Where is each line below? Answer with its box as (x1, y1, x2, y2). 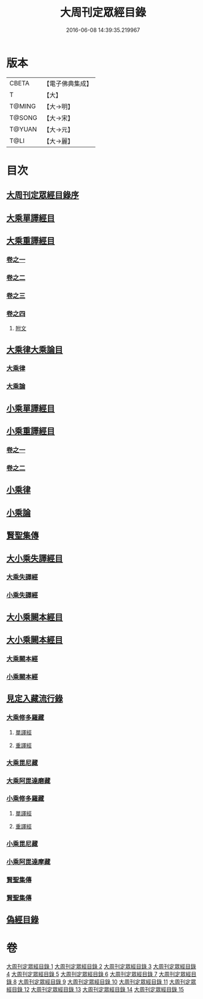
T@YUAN (9, 125, 37, 133)
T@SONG (9, 113, 38, 122)
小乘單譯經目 (6, 403, 55, 413)
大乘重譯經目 (6, 236, 55, 246)
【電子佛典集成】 (43, 79, 93, 88)
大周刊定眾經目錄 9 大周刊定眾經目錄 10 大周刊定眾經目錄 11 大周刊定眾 (18, 978, 196, 985)
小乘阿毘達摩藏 (6, 857, 51, 866)
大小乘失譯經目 (6, 553, 63, 564)
